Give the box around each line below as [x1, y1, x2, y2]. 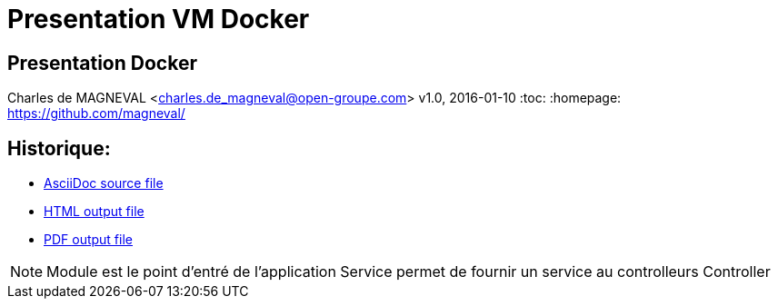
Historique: [7, 136, 111, 160]
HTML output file [44, 203, 145, 220]
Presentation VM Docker [7, 4, 310, 35]
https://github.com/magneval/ [7, 105, 185, 122]
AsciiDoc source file [44, 175, 164, 192]
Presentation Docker [7, 51, 197, 74]
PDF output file [44, 232, 133, 248]
